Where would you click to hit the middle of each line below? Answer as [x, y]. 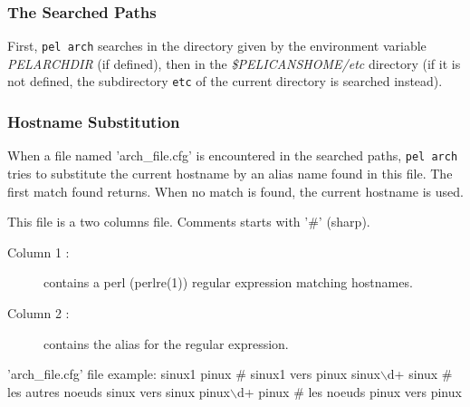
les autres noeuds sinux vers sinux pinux [119, 391]
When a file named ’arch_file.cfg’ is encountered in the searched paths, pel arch [233, 155]
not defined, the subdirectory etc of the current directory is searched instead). [225, 81]
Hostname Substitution [94, 122]
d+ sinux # [420, 374]
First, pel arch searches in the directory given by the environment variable [217, 46]
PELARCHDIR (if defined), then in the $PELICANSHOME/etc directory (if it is [234, 63]
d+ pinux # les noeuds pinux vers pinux [349, 391]
